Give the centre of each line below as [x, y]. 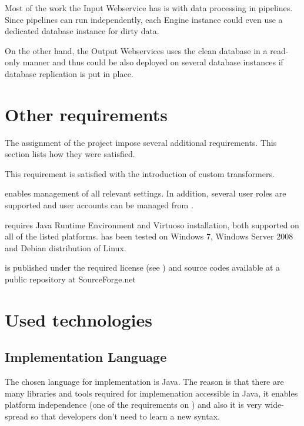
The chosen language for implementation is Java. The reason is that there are [144, 382]
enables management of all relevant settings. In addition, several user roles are [146, 193]
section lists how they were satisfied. [70, 154]
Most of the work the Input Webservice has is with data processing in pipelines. [149, 8]
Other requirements [86, 114]
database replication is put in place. [69, 73]
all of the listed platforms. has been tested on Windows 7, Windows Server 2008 [149, 236]
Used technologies [78, 319]
